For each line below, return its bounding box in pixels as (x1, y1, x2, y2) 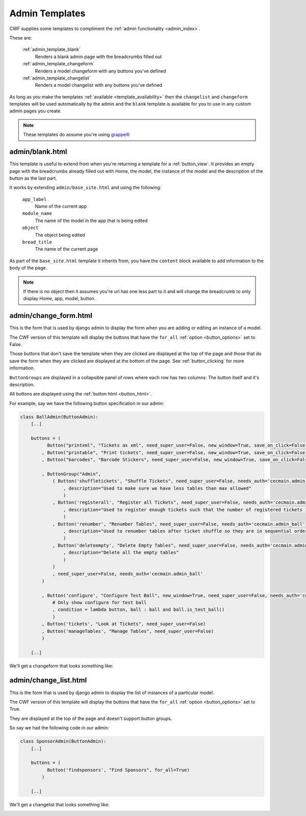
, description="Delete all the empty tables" (63, 550, 179, 556)
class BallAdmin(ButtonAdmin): (20, 414, 99, 419)
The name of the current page (35, 246, 98, 252)
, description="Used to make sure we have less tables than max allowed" (63, 485, 252, 491)
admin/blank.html (9, 147, 67, 156)
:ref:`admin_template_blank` (22, 46, 81, 53)
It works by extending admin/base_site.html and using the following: (9, 184, 162, 191)
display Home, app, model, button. (23, 295, 96, 302)
